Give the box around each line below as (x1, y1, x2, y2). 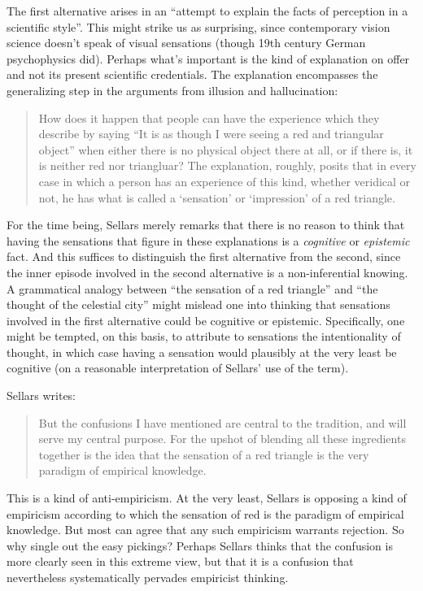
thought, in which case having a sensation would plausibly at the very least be (7, 343, 397, 360)
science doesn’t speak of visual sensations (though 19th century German (7, 34, 366, 51)
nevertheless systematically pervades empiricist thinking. (7, 569, 289, 585)
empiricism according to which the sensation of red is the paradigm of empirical (7, 505, 404, 522)
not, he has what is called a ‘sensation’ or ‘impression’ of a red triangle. (38, 189, 395, 206)
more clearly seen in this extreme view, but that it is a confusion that (7, 553, 354, 570)
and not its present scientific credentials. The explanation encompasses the (7, 66, 378, 83)
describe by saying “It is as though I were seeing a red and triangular (38, 125, 384, 142)
